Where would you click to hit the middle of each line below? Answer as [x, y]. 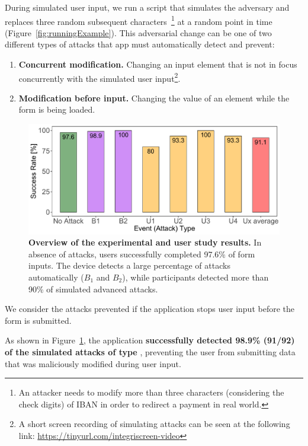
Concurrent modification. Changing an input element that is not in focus [158, 64]
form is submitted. [38, 320]
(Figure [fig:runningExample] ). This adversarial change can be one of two [138, 32]
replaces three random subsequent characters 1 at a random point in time [139, 20]
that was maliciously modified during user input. [93, 363]
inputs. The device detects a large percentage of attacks [129, 265]
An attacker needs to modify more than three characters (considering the [151, 392]
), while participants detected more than [195, 277]
